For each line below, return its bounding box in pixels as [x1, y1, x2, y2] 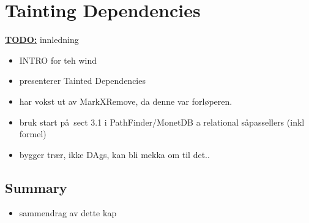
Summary [5, 178, 67, 197]
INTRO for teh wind [19, 53, 97, 66]
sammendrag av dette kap [19, 206, 117, 219]
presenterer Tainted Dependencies [19, 74, 146, 87]
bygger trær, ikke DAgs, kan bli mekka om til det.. [19, 148, 210, 161]
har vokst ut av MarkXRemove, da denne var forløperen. [19, 94, 233, 107]
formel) [19, 127, 47, 140]
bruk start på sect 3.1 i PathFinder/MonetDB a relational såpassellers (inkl [19, 115, 305, 128]
